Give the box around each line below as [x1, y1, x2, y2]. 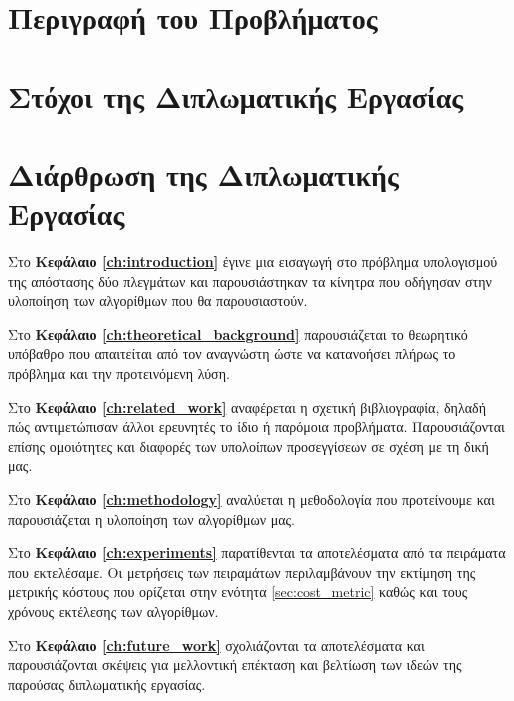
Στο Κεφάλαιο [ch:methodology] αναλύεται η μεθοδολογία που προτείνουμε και [8, 489, 495, 509]
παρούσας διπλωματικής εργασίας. [8, 673, 206, 694]
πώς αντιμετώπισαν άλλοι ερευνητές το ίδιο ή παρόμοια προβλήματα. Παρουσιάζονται [8, 416, 505, 437]
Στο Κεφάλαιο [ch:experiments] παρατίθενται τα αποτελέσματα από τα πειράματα [8, 542, 506, 563]
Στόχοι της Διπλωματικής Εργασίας [8, 75, 464, 116]
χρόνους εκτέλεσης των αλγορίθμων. [8, 600, 219, 621]
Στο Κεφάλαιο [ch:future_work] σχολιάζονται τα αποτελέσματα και [8, 634, 425, 655]
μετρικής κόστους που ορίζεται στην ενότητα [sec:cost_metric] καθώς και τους [8, 581, 468, 602]
